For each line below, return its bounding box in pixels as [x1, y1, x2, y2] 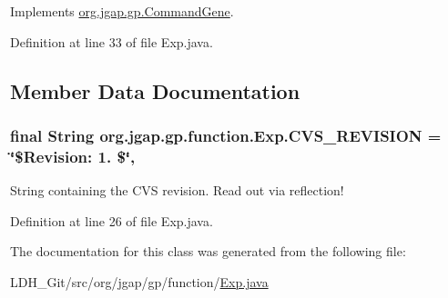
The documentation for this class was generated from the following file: [10, 242, 406, 261]
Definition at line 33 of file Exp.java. [10, 32, 213, 51]
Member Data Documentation [10, 76, 300, 104]
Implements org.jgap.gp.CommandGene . [10, 2, 234, 20]
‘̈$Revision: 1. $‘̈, [10, 144, 136, 167]
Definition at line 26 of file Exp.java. [10, 211, 213, 230]
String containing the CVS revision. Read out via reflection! [10, 181, 344, 200]
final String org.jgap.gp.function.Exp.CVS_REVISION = [10, 124, 442, 146]
